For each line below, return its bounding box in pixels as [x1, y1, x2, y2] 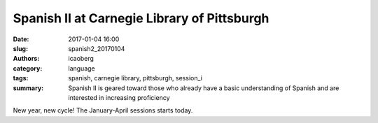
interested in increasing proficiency [68, 93, 170, 101]
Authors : [13, 55, 40, 63]
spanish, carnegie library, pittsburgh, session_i [68, 74, 203, 82]
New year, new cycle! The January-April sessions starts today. [13, 106, 193, 115]
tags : [13, 74, 29, 82]
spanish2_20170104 [68, 44, 125, 52]
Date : [13, 35, 29, 43]
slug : [13, 44, 28, 52]
